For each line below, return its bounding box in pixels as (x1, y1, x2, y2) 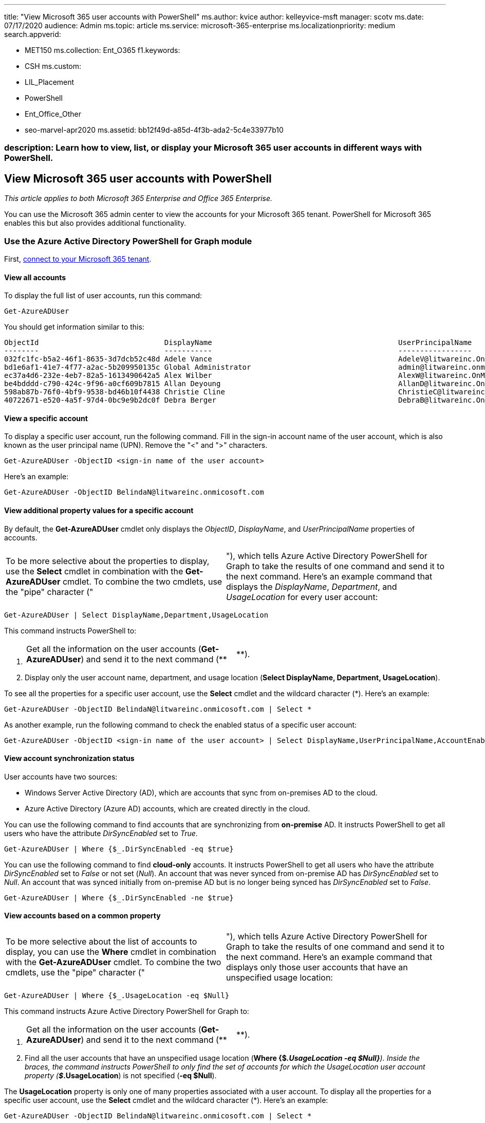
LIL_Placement (25, 78, 74, 86)
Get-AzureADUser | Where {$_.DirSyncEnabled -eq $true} (4, 844, 234, 853)
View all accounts (4, 273, 66, 282)
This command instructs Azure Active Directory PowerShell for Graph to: (4, 1007, 249, 1016)
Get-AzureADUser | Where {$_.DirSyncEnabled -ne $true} (4, 893, 234, 902)
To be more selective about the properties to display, (6, 555, 210, 566)
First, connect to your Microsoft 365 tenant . (4, 254, 152, 263)
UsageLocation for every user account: (226, 591, 378, 602)
